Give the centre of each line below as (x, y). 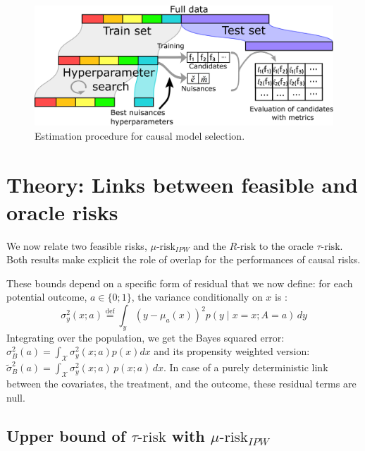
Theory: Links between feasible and (182, 184)
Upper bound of (66, 435)
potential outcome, (47, 297)
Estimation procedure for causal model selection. (140, 135)
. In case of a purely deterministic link (246, 367)
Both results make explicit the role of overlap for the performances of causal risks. (184, 259)
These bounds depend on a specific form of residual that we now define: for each (180, 283)
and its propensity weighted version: (232, 351)
